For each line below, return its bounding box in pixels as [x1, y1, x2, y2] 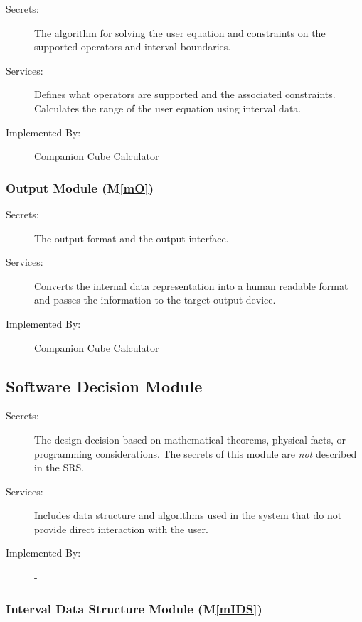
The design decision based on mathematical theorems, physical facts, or [34, 431, 346, 446]
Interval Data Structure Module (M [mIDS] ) [6, 599, 262, 617]
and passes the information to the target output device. [34, 292, 276, 307]
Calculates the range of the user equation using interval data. [34, 100, 302, 115]
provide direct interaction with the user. [34, 521, 208, 536]
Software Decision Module [6, 375, 203, 397]
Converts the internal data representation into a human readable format [34, 278, 348, 293]
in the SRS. [34, 460, 85, 475]
